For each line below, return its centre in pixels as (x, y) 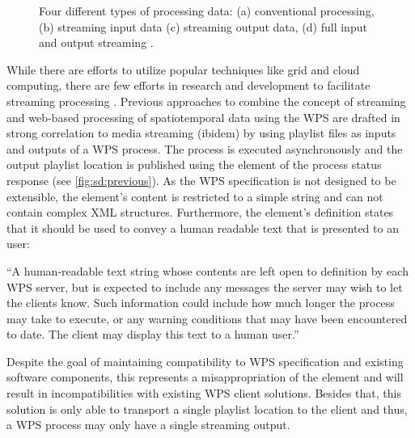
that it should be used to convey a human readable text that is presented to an (203, 227)
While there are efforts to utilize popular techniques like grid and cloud (183, 69)
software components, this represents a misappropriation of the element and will (205, 377)
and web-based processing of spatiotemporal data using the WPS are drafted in (203, 117)
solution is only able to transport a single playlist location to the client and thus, (207, 409)
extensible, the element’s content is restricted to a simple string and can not (195, 196)
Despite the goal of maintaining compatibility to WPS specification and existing (205, 361)
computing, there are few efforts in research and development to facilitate (188, 85)
